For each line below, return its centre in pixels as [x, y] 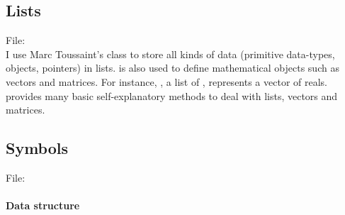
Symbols [37, 148]
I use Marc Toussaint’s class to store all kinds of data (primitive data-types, [170, 54]
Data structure [43, 205]
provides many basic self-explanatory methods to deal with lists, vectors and [172, 95]
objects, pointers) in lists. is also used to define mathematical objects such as [172, 68]
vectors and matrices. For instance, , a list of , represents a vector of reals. [167, 81]
